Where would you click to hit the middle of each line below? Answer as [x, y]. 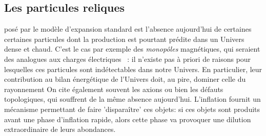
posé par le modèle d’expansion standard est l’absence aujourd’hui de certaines [128, 29]
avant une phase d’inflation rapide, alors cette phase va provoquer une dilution [128, 119]
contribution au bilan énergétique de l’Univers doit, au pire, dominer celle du [125, 79]
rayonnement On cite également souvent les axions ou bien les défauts [114, 89]
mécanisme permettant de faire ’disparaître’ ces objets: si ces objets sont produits [132, 109]
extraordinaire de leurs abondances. [60, 129]
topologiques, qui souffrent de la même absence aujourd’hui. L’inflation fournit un [132, 99]
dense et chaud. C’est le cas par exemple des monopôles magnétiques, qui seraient [132, 49]
